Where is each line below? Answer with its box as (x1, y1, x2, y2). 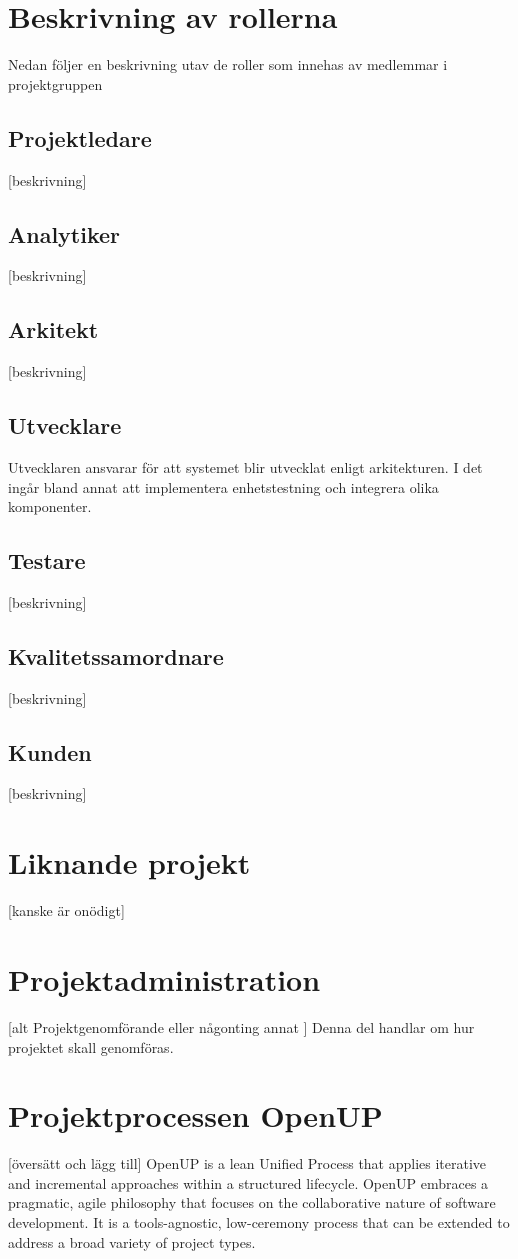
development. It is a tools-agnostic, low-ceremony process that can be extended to (8, 1212, 510, 1233)
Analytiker (8, 218, 121, 249)
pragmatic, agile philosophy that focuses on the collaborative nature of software (8, 1192, 496, 1213)
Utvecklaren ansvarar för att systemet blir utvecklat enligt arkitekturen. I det (8, 456, 483, 477)
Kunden (8, 736, 92, 767)
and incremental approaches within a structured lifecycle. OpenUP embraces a (8, 1172, 489, 1193)
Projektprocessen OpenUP (8, 1095, 383, 1136)
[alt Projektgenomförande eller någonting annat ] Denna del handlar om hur (8, 1016, 475, 1037)
